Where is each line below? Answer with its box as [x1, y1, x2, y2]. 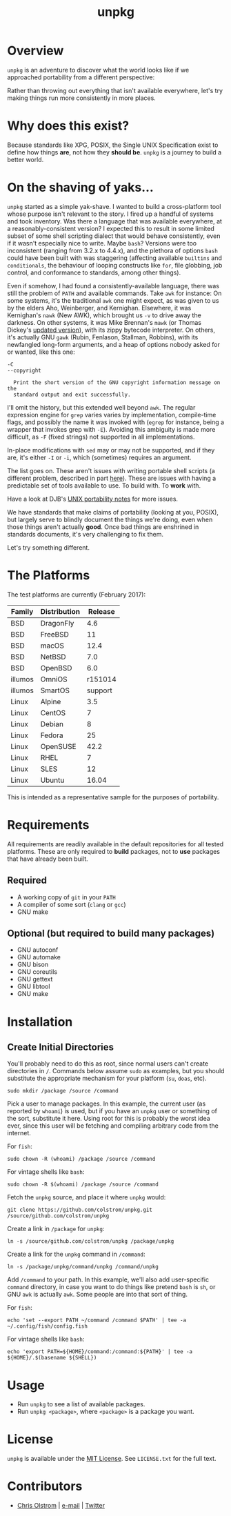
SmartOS [40, 686, 70, 695]
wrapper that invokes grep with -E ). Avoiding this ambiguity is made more [7, 425, 216, 433]
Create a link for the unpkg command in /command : [7, 1250, 146, 1259]
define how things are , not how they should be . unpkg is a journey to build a [7, 148, 222, 156]
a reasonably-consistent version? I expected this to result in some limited [7, 224, 215, 232]
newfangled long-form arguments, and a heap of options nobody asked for [7, 340, 221, 348]
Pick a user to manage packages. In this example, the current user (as [7, 1099, 206, 1108]
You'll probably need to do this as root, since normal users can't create [7, 1059, 209, 1068]
